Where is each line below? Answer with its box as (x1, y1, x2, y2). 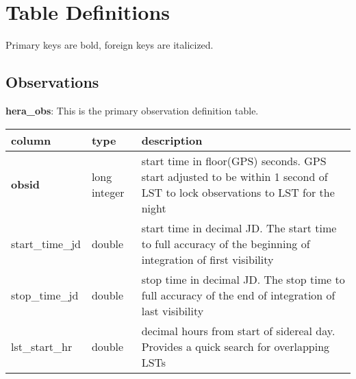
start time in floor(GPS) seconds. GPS (141, 152, 327, 169)
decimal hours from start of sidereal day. (141, 322, 335, 339)
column (11, 132, 51, 148)
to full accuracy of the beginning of (141, 235, 310, 252)
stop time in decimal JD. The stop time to (141, 271, 345, 287)
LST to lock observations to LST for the (141, 184, 335, 200)
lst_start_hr (11, 338, 73, 354)
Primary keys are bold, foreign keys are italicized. (5, 38, 214, 52)
